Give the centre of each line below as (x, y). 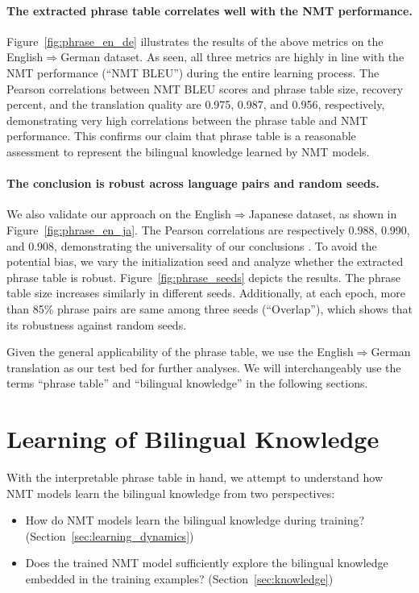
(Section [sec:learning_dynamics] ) (110, 535)
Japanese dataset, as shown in (323, 214)
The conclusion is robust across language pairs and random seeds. (193, 183)
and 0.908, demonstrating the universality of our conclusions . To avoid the (192, 245)
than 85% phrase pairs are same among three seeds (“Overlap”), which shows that (209, 308)
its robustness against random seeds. (97, 324)
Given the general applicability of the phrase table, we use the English (180, 352)
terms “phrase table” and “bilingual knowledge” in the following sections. (187, 383)
